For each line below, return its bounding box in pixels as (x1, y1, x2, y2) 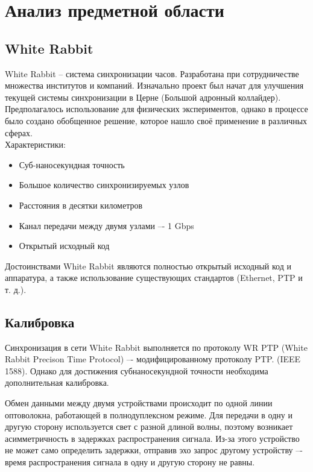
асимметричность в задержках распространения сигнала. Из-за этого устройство (5, 432, 300, 444)
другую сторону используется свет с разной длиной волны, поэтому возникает (5, 420, 293, 433)
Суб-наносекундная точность (19, 158, 125, 171)
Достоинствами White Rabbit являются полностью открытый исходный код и (5, 259, 291, 272)
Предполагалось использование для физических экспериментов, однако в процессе (5, 102, 308, 115)
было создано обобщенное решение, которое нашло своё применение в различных (5, 114, 308, 127)
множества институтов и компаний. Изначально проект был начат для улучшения (5, 79, 304, 92)
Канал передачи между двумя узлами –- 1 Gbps (19, 219, 194, 231)
